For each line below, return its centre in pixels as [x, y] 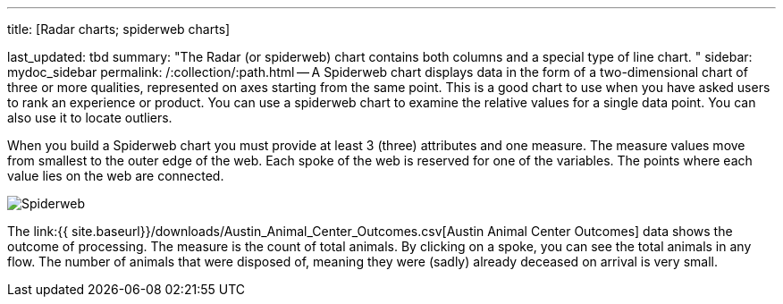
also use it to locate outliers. [90, 118]
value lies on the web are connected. [116, 176]
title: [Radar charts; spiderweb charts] [119, 29]
